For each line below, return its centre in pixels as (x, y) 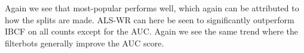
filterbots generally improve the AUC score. (85, 43)
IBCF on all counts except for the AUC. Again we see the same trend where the (152, 31)
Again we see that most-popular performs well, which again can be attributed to (152, 8)
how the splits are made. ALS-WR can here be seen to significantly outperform (150, 19)
